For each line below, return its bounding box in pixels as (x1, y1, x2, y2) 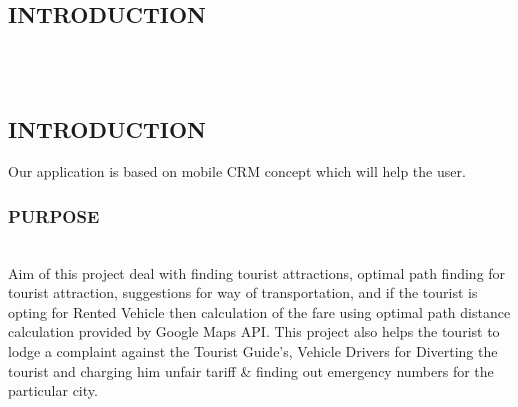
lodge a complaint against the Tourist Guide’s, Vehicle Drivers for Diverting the (8, 340, 498, 361)
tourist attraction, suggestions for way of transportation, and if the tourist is (8, 282, 478, 303)
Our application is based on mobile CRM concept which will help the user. (8, 161, 466, 182)
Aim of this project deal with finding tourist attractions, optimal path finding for (8, 262, 506, 283)
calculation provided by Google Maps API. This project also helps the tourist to (8, 321, 500, 342)
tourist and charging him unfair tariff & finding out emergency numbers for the (8, 360, 494, 381)
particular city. (8, 380, 98, 401)
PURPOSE (8, 203, 100, 228)
